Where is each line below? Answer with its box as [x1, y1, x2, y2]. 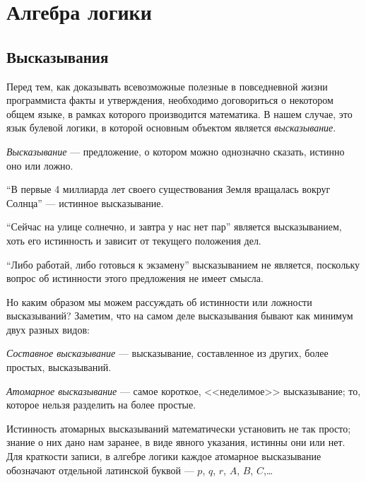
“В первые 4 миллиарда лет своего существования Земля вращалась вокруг [6, 182, 331, 196]
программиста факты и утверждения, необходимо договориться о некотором [6, 93, 333, 107]
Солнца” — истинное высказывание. [6, 195, 164, 210]
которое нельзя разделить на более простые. [6, 397, 196, 412]
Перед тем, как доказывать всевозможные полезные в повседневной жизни [6, 78, 328, 93]
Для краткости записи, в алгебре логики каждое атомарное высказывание [6, 449, 321, 464]
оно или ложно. [6, 158, 73, 172]
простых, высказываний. [6, 360, 112, 375]
